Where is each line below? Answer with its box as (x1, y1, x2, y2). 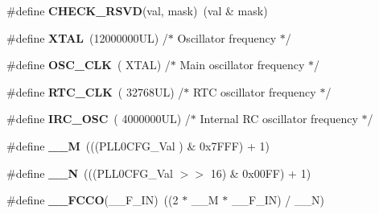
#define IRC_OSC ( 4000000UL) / (6, 110, 191, 127)
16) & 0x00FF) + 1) (210, 164, 311, 181)
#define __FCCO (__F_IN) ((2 (6, 191, 179, 208)
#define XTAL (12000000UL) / (6, 29, 168, 46)
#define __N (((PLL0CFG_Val (6, 164, 173, 181)
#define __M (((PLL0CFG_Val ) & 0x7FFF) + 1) (6, 137, 270, 154)
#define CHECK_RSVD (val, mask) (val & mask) (6, 2, 268, 19)
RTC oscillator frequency (192, 83, 316, 100)
